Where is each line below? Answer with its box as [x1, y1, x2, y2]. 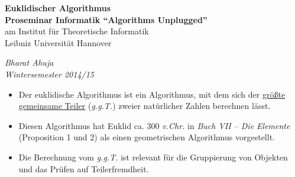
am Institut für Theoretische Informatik [5, 25, 149, 37]
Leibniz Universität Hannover [5, 36, 112, 49]
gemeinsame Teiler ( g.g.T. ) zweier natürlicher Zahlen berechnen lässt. [18, 99, 271, 112]
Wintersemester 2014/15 [5, 67, 95, 80]
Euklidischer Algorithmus [5, 2, 111, 14]
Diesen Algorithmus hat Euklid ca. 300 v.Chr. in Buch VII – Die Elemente [18, 119, 290, 131]
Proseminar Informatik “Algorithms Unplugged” [5, 13, 208, 25]
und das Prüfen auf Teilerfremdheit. [18, 162, 149, 175]
